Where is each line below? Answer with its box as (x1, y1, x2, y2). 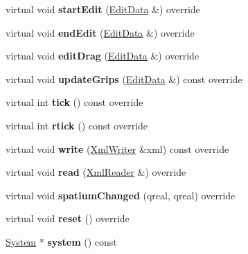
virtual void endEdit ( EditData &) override (6, 25, 195, 39)
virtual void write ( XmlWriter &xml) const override (6, 141, 229, 156)
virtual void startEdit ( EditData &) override (6, 2, 200, 16)
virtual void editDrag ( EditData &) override (6, 48, 200, 63)
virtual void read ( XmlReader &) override (6, 165, 186, 179)
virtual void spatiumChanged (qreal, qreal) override (6, 188, 236, 202)
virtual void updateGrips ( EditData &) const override (6, 71, 242, 86)
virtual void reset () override (6, 211, 130, 226)
